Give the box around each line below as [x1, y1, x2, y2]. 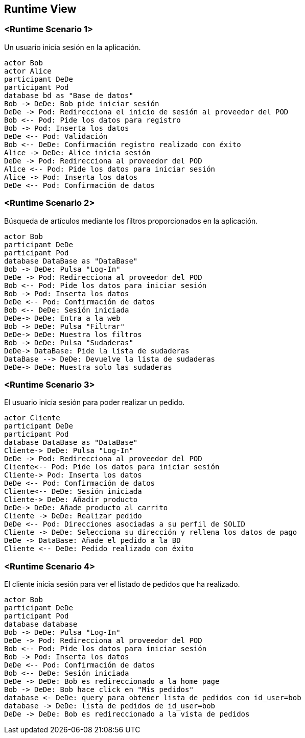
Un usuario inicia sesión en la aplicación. [4, 42, 141, 52]
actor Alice [4, 66, 52, 75]
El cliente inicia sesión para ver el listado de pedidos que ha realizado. [4, 580, 240, 589]
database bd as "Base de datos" [4, 91, 133, 100]
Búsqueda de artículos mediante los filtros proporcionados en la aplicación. [4, 216, 258, 225]
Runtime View [4, 3, 77, 15]
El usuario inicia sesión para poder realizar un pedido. [4, 398, 185, 407]
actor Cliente [4, 414, 60, 422]
